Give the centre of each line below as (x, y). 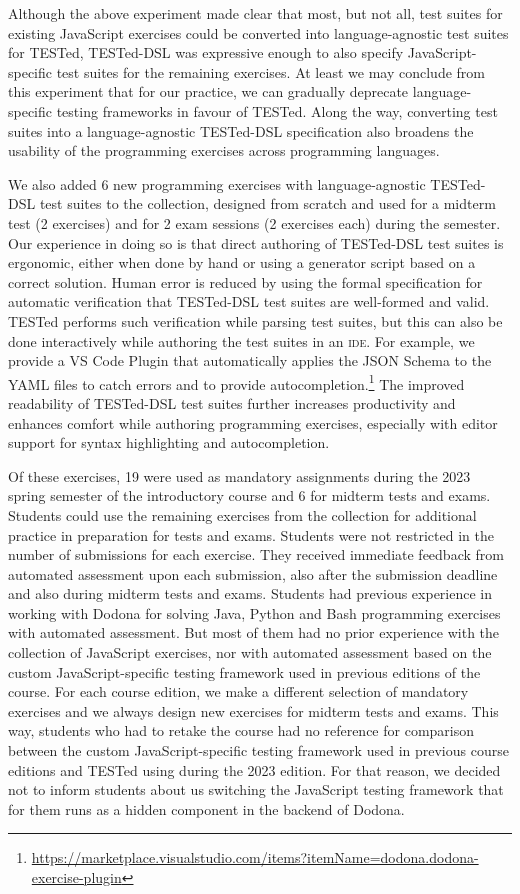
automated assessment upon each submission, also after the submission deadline (253, 573)
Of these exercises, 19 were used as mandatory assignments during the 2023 (239, 475)
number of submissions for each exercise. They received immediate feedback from (256, 554)
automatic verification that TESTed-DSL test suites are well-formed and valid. (249, 301)
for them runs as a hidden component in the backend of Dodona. (206, 808)
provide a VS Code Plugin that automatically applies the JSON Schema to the (250, 360)
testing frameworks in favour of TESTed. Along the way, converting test (277, 110)
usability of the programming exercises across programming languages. (224, 150)
